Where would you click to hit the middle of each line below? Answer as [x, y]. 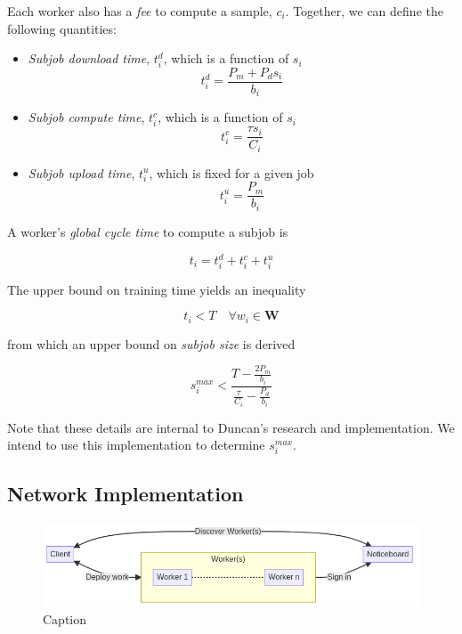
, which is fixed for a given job [231, 172]
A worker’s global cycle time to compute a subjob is [148, 231]
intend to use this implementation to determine [136, 445]
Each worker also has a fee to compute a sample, [140, 11]
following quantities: [62, 28]
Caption [65, 618]
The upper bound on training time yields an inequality [157, 289]
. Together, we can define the [364, 11]
